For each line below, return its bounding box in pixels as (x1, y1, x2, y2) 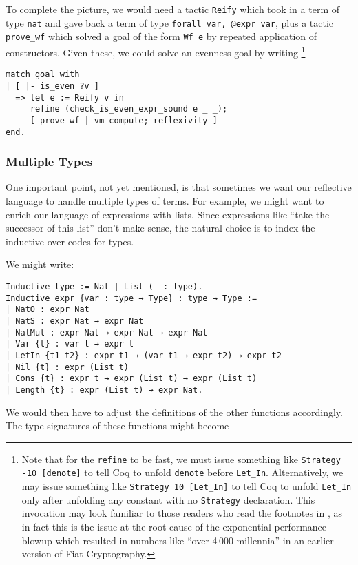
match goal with (6, 70, 80, 80)
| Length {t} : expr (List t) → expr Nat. (6, 384, 203, 395)
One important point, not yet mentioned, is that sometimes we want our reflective (6, 180, 352, 194)
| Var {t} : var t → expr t (6, 339, 134, 349)
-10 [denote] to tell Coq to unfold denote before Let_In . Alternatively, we (21, 465, 344, 480)
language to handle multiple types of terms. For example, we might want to (6, 193, 324, 207)
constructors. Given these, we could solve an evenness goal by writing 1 (6, 43, 306, 59)
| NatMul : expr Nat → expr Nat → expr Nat (6, 327, 208, 338)
